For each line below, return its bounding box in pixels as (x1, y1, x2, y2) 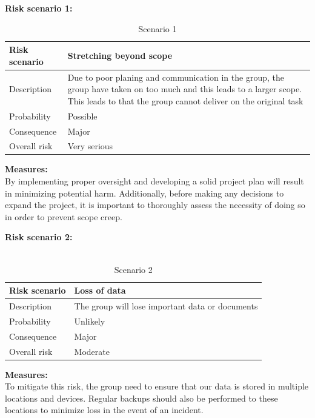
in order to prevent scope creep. (5, 210, 122, 223)
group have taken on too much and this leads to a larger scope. (67, 83, 302, 95)
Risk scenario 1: (5, 2, 73, 14)
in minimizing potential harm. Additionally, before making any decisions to (5, 186, 284, 199)
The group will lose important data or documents (74, 300, 258, 312)
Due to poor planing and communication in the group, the (67, 70, 284, 83)
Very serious (67, 140, 113, 152)
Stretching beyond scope (67, 49, 173, 61)
